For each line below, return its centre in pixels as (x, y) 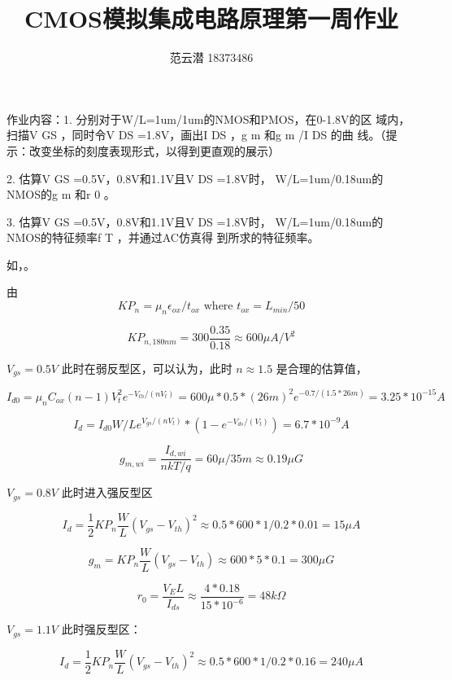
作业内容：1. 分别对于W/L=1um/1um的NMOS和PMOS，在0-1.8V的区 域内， (209, 118)
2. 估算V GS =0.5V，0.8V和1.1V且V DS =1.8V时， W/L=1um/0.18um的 (195, 178)
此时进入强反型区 (107, 492)
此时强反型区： (101, 629)
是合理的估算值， (322, 368)
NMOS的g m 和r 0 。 (61, 194)
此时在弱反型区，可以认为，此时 (147, 368)
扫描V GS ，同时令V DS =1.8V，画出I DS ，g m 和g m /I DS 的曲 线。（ (196, 135)
